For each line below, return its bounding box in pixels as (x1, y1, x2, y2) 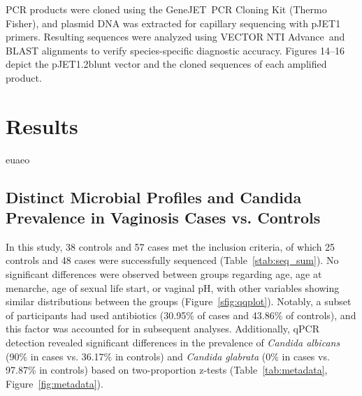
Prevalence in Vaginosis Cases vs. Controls (6, 207, 321, 228)
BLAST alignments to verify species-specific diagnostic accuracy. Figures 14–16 (6, 43, 345, 57)
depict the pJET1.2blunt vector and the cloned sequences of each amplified (6, 57, 327, 71)
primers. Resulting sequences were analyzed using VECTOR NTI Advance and (6, 29, 345, 44)
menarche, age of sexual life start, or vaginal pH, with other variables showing (6, 280, 340, 295)
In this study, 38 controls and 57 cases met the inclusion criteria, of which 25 (6, 239, 335, 254)
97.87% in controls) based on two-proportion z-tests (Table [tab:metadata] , (6, 362, 328, 377)
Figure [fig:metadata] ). (6, 376, 103, 390)
